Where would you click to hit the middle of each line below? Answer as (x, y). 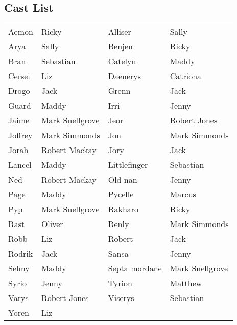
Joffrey (20, 135)
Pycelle (121, 194)
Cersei (19, 76)
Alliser (120, 32)
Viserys (121, 298)
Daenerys (125, 76)
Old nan (123, 180)
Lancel (20, 165)
